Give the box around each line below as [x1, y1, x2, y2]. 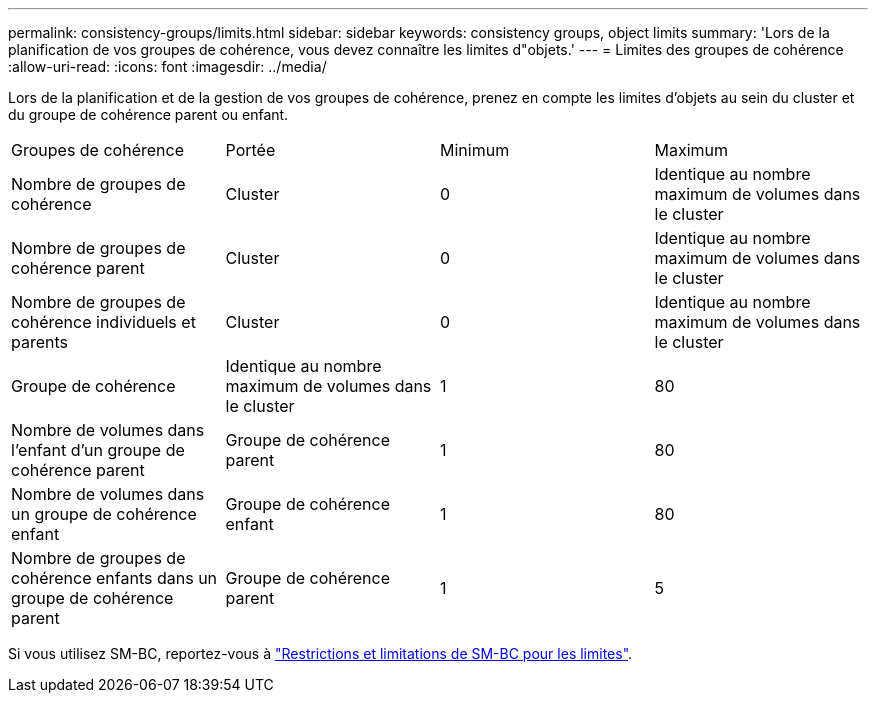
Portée [225, 140, 276, 160]
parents [11, 332, 68, 352]
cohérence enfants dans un [11, 568, 218, 588]
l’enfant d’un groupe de [11, 440, 185, 460]
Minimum [440, 140, 510, 160]
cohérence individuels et [11, 312, 196, 332]
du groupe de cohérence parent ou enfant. [8, 106, 289, 123]
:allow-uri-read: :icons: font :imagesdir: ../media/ [8, 58, 327, 75]
